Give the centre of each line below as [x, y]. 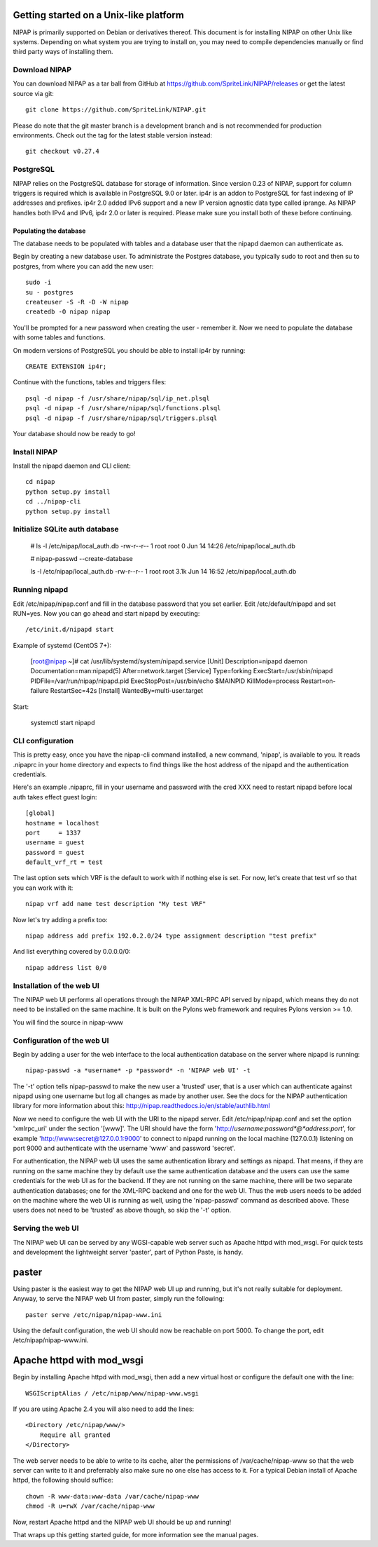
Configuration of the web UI [61, 1040]
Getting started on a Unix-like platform [99, 15]
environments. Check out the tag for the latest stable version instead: [113, 135]
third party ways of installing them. [63, 52]
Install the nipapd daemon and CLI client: [72, 466]
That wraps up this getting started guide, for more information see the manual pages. [136, 1534]
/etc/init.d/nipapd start [70, 630]
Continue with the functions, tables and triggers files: [90, 382]
